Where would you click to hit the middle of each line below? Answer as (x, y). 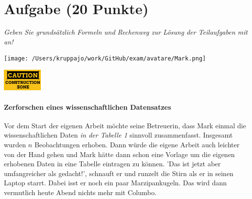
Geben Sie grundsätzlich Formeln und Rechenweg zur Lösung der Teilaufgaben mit (126, 32)
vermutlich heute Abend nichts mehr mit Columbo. (80, 192)
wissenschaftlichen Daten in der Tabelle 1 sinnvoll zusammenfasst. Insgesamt (118, 135)
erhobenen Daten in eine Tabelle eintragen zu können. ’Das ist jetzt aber (112, 164)
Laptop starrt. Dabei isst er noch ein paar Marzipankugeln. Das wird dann (116, 183)
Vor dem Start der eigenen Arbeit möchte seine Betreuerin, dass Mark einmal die (125, 125)
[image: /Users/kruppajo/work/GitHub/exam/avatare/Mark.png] (105, 59)
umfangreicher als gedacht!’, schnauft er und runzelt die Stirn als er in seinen (119, 173)
